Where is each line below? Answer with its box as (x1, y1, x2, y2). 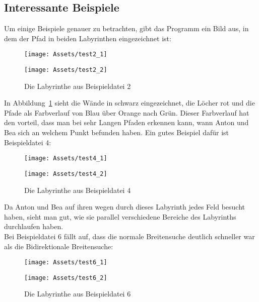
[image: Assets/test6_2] (24, 274, 107, 281)
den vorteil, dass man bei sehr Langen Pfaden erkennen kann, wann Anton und (4, 117, 249, 128)
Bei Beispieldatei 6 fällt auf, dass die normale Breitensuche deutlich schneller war (4, 231, 255, 241)
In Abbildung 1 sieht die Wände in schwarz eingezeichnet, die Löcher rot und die (4, 97, 255, 108)
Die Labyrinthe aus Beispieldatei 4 (24, 184, 131, 195)
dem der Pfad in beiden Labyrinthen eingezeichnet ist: (4, 33, 171, 43)
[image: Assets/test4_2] (24, 170, 107, 177)
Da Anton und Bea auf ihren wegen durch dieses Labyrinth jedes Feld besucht (4, 202, 245, 212)
